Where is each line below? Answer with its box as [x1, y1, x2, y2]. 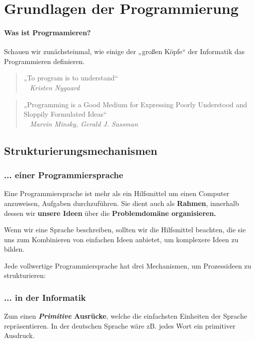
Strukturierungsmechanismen [4, 142, 158, 158]
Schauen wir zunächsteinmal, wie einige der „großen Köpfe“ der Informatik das [4, 46, 245, 57]
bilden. [4, 244, 25, 254]
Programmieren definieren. [4, 56, 85, 66]
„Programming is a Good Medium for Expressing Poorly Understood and [23, 99, 248, 109]
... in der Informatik [4, 291, 86, 303]
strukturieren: [4, 270, 46, 280]
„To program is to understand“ [23, 72, 118, 83]
